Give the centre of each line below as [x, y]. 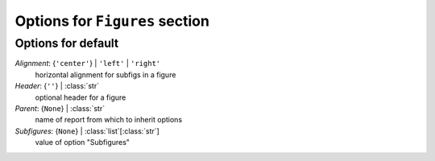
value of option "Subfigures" [83, 142]
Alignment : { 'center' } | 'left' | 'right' [88, 64]
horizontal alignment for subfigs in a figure [106, 74]
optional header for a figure [81, 97]
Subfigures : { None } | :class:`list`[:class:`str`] [87, 131]
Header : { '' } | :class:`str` [57, 86]
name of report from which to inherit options [109, 120]
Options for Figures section [112, 21]
